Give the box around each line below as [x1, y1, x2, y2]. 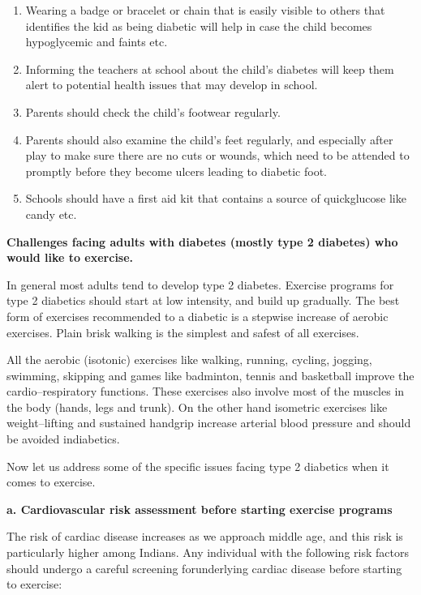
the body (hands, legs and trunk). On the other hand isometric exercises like [6, 398, 388, 415]
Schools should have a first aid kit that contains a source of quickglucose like [25, 190, 406, 207]
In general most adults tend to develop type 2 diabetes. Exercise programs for [6, 276, 394, 293]
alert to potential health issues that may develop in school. [25, 76, 318, 93]
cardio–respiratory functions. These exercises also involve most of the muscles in [6, 383, 405, 400]
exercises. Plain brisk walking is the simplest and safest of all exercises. [6, 323, 359, 340]
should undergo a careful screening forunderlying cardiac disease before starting [6, 559, 402, 576]
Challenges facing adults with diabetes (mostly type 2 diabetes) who [6, 233, 398, 250]
